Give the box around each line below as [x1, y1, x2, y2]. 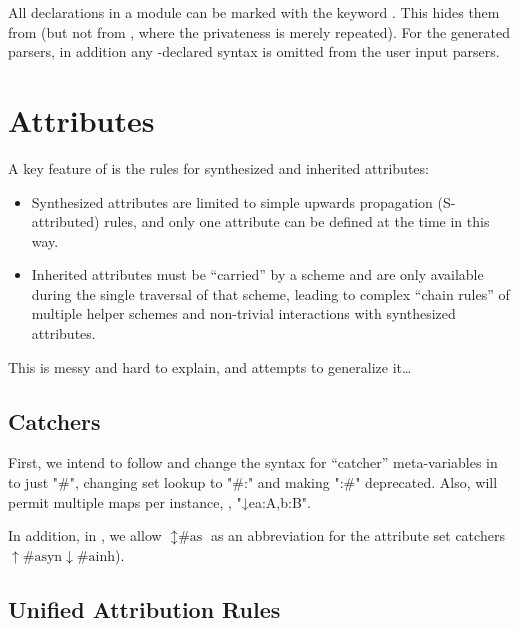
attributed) [31, 211, 100, 232]
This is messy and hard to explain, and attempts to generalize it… [8, 356, 412, 377]
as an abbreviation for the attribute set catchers [210, 525, 505, 546]
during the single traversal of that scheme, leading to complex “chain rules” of [31, 283, 510, 304]
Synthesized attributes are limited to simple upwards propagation [31, 191, 433, 212]
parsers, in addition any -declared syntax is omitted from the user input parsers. [8, 41, 500, 62]
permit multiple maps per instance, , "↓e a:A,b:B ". [8, 491, 311, 512]
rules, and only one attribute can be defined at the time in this [104, 211, 490, 232]
